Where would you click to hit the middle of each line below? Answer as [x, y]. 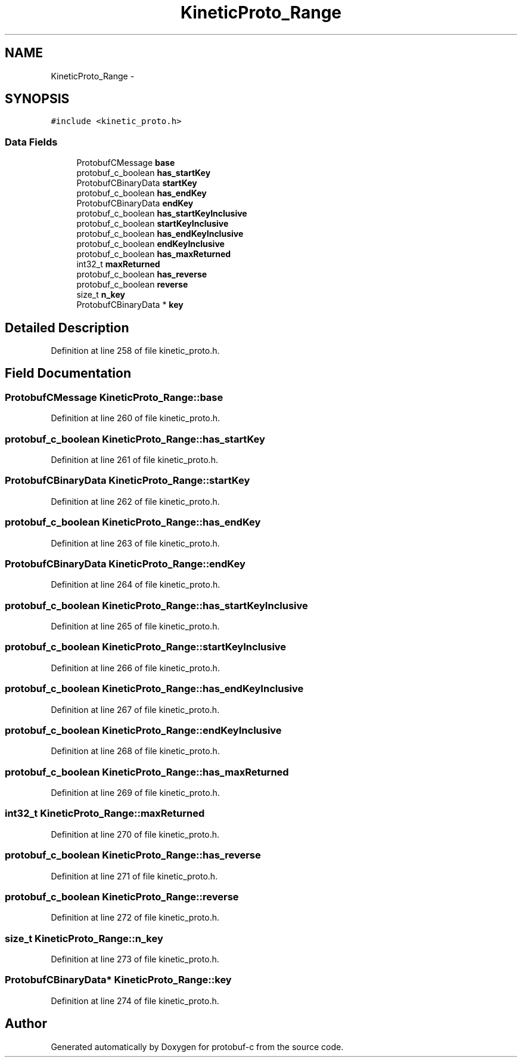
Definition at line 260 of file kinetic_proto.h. [136, 418]
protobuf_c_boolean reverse [132, 285]
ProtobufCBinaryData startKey [137, 183]
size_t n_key [101, 295]
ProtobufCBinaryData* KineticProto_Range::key [118, 980]
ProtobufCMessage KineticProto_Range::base [114, 397]
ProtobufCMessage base [126, 163]
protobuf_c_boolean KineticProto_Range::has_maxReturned [147, 772]
